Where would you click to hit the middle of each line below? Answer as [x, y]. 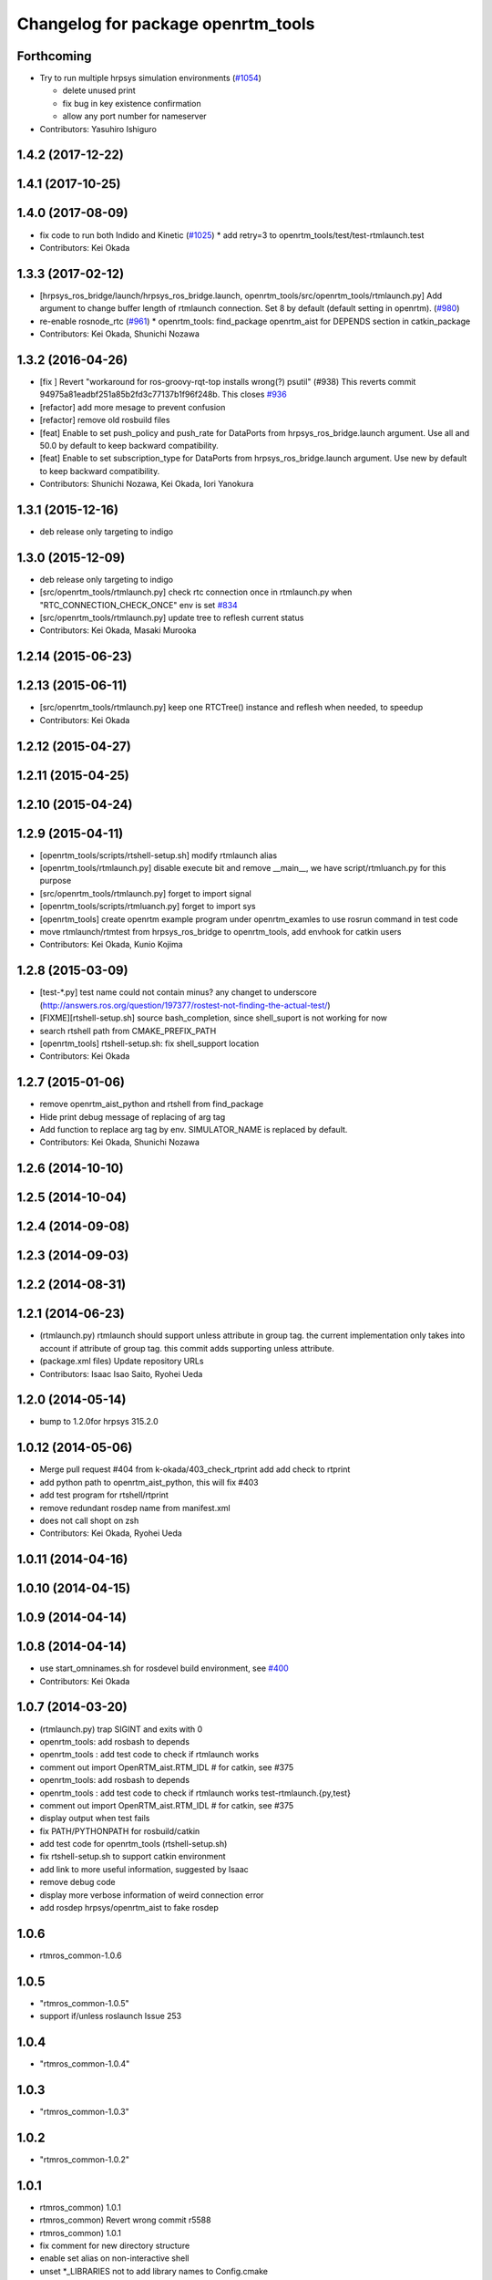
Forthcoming [54, 56]
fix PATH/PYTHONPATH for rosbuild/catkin [120, 1831]
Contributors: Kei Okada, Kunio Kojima [111, 945]
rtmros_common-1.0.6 [81, 1955]
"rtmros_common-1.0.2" [85, 2159]
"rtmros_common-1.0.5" [84, 2003]
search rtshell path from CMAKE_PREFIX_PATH [128, 1031]
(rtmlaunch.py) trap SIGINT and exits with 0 [121, 1729]
